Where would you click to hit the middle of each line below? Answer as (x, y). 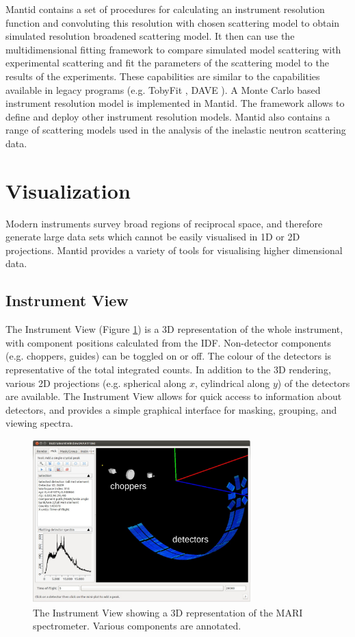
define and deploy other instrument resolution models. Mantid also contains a (168, 116)
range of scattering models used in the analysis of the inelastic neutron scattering (176, 130)
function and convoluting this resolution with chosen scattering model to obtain (173, 22)
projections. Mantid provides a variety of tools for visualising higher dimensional (174, 250)
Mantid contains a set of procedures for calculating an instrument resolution (165, 9)
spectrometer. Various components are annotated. (137, 626)
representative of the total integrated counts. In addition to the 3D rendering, (168, 370)
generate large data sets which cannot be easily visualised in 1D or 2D (153, 237)
